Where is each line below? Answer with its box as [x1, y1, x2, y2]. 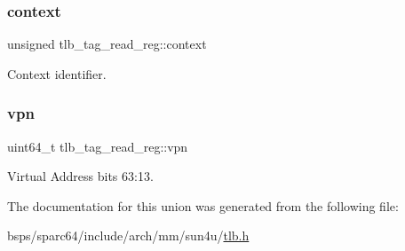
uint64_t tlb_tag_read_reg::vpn [7, 137, 188, 155]
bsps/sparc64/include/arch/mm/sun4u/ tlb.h [7, 226, 250, 245]
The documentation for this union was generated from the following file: [7, 196, 399, 215]
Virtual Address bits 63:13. [7, 167, 154, 185]
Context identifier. [7, 64, 107, 82]
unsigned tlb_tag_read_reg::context [7, 35, 207, 53]
